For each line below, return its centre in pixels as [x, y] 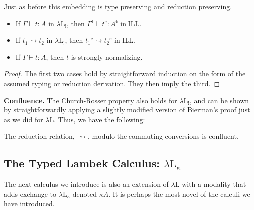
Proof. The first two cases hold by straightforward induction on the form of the [125, 73]
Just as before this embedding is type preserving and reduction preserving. [118, 6]
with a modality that [214, 184]
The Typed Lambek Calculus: [82, 163]
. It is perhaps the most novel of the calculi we [179, 193]
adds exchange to [30, 193]
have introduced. [29, 203]
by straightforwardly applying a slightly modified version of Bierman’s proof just [127, 110]
